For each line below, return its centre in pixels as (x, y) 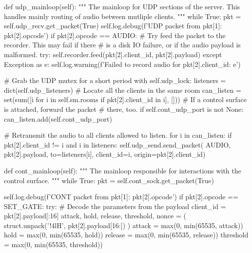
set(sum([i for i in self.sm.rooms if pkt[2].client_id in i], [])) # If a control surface (126, 99)
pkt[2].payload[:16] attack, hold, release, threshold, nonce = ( (95, 216)
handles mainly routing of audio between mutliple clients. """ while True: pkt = (123, 16)
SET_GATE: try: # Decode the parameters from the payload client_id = (115, 206)
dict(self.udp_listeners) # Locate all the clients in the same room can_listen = (123, 90)
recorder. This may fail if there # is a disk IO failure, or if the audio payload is (122, 45)
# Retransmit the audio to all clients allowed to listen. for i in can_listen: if (118, 135)
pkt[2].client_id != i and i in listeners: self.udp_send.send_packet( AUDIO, (117, 144)
